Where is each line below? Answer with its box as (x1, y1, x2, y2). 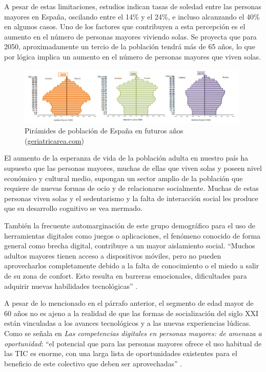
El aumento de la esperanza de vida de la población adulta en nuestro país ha (4, 152, 249, 163)
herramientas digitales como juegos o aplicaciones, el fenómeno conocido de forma (4, 230, 261, 241)
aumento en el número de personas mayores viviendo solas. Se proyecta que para (4, 31, 257, 42)
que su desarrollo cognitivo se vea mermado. (4, 203, 142, 213)
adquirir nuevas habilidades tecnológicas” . (4, 280, 138, 291)
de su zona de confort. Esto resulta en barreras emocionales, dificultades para (4, 270, 247, 281)
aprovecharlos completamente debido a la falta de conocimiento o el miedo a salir (4, 260, 259, 271)
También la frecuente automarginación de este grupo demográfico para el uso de (4, 220, 255, 230)
